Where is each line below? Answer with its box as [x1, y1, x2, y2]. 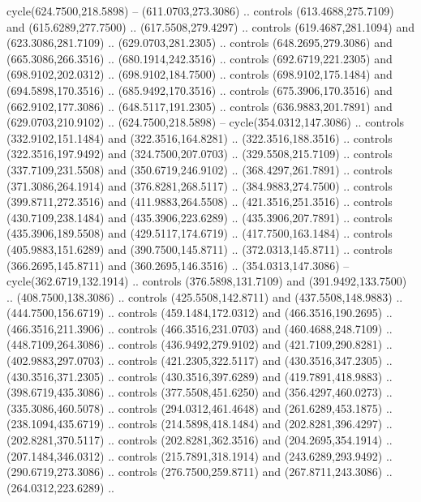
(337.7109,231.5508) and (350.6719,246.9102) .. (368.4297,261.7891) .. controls [6, 161, 393, 178]
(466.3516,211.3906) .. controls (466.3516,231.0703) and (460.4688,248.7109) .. [6, 320, 393, 337]
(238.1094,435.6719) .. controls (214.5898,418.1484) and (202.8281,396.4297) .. [6, 415, 393, 432]
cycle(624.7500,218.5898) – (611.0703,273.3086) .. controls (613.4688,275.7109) [6, 2, 394, 19]
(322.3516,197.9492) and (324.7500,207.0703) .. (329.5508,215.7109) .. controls [6, 145, 393, 162]
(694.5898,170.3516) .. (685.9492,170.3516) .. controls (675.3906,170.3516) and [6, 81, 393, 98]
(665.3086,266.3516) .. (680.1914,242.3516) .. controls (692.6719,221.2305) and [6, 49, 393, 67]
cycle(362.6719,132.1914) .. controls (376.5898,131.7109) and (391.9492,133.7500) [6, 272, 407, 290]
